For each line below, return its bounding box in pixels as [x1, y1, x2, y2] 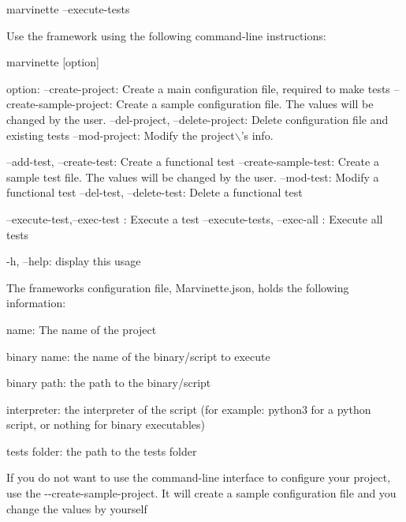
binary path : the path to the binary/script [6, 374, 211, 391]
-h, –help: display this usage [6, 253, 141, 269]
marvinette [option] [6, 54, 99, 70]
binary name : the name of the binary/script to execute [6, 347, 270, 364]
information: [6, 295, 66, 311]
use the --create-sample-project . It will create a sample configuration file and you [6, 485, 397, 501]
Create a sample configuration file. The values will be [116, 96, 374, 112]
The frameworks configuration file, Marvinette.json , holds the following [6, 279, 349, 295]
